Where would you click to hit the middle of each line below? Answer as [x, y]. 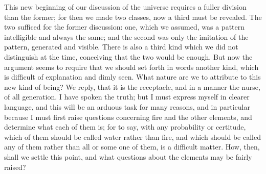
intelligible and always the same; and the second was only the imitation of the [126, 36]
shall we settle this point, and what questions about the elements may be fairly [128, 156]
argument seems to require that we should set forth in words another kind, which [131, 67]
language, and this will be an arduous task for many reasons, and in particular [127, 106]
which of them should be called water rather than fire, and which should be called [132, 136]
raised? [15, 167]
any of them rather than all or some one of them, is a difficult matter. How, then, [132, 147]
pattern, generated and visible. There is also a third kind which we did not [121, 47]
